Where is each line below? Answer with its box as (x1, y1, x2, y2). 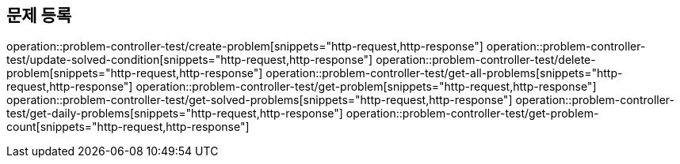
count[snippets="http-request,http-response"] (6, 120, 250, 134)
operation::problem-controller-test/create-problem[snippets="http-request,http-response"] (6, 39, 483, 54)
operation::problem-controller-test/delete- (376, 53, 596, 67)
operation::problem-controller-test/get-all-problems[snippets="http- (266, 66, 623, 80)
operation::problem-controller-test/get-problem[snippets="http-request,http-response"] (136, 80, 597, 94)
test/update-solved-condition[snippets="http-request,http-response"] (6, 53, 373, 67)
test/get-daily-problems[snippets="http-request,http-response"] (6, 106, 343, 121)
